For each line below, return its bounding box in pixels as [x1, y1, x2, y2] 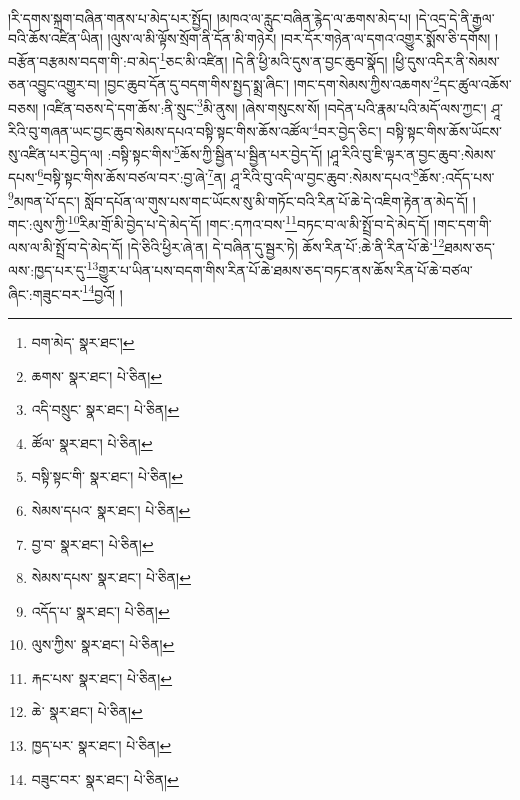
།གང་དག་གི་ [434, 213, 492, 234]
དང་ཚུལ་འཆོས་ [439, 74, 512, 95]
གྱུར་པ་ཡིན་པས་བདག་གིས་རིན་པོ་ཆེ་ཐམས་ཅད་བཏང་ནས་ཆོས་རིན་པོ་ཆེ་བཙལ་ [98, 260, 473, 281]
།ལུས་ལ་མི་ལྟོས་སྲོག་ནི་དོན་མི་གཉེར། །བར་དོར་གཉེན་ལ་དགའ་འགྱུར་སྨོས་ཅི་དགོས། [107, 27, 491, 48]
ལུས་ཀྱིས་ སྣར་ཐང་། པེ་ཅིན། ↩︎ [31, 634, 175, 655]
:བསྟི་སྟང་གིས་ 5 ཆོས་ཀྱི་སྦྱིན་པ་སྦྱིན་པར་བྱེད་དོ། [107, 141, 323, 164]
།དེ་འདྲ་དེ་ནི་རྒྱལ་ [415, 8, 495, 28]
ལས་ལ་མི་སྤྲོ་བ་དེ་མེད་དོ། [8, 236, 123, 257]
